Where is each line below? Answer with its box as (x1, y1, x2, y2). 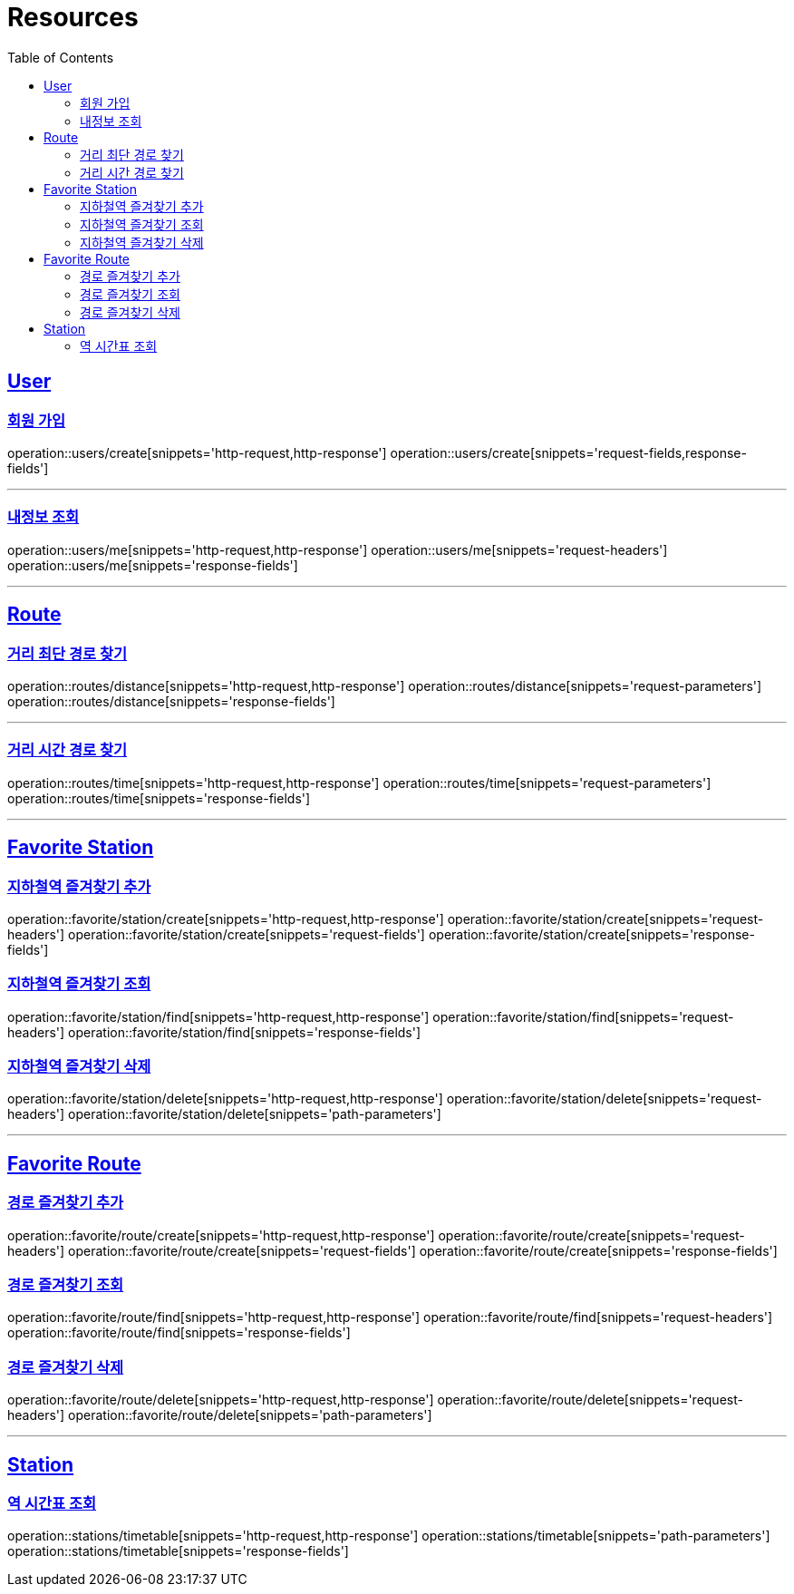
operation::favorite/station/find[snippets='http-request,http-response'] (7, 1008, 430, 1025)
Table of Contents (7, 49, 114, 65)
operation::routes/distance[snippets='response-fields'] (7, 693, 335, 709)
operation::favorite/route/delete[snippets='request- (437, 1392, 743, 1408)
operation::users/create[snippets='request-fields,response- (390, 444, 747, 461)
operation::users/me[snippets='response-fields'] (7, 557, 298, 573)
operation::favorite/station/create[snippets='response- (428, 926, 755, 942)
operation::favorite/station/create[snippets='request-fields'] (68, 926, 425, 942)
